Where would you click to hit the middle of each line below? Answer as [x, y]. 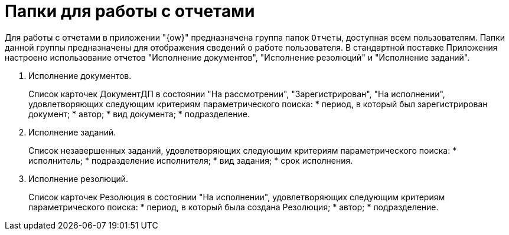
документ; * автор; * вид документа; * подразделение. [139, 114]
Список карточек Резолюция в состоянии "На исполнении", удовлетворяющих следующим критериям [237, 197]
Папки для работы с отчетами [130, 11]
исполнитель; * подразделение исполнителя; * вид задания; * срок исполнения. [191, 160]
